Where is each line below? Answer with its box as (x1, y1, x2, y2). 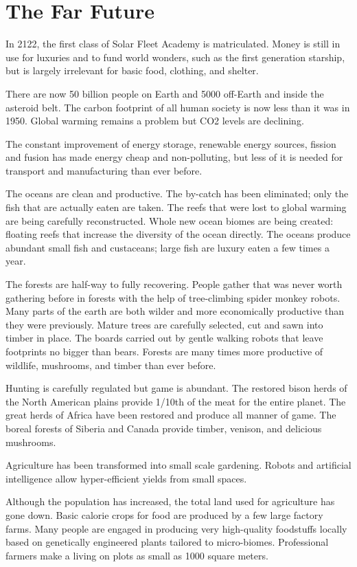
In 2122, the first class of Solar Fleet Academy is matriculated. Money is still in (5, 36, 341, 51)
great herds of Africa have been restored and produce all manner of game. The (5, 408, 336, 422)
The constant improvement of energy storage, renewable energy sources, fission (5, 136, 336, 151)
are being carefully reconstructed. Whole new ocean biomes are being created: (5, 213, 334, 227)
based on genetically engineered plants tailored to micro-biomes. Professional (5, 535, 329, 549)
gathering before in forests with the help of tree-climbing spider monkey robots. (5, 290, 341, 304)
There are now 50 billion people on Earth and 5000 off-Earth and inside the (5, 86, 324, 100)
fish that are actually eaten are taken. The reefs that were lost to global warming (5, 200, 347, 214)
